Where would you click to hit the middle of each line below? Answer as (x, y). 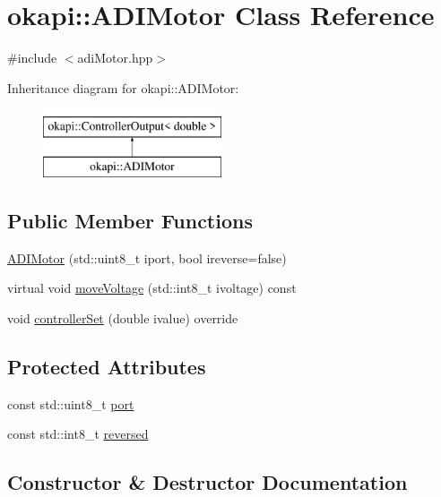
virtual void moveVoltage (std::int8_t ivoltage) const (152, 288)
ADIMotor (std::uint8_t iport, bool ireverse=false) (147, 257)
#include (32, 58)
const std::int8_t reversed (78, 434)
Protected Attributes (107, 366)
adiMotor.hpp (115, 58)
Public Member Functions (130, 220)
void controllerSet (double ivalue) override (123, 317)
